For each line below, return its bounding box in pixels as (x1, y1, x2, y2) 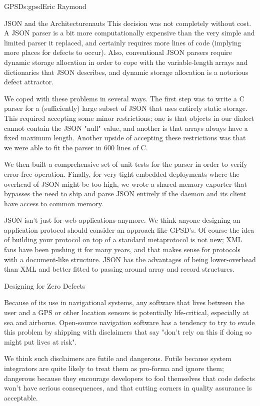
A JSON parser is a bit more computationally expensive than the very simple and (4, 27, 255, 38)
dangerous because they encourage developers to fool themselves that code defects (4, 373, 255, 383)
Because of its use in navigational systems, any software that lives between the (4, 297, 245, 308)
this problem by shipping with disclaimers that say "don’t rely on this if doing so (4, 327, 252, 337)
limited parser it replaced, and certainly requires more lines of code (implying (4, 37, 241, 47)
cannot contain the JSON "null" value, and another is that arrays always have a (4, 122, 248, 133)
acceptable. (4, 392, 38, 403)
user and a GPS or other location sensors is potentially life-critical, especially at (4, 307, 249, 318)
